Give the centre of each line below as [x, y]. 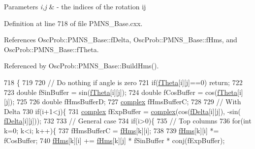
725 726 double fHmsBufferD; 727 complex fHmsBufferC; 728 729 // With [129, 102]
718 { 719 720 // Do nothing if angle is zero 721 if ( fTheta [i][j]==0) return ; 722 [123, 82]
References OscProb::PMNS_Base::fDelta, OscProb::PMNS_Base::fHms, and [121, 40]
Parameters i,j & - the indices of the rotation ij [75, 6]
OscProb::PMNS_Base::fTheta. [51, 49]
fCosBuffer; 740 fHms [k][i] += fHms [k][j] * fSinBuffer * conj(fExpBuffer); [114, 140]
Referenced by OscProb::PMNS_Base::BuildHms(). [81, 66]
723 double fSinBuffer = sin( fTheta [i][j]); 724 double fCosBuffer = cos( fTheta [121, 92]
